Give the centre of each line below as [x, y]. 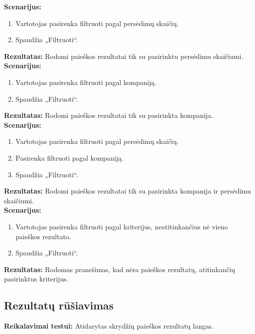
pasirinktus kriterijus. [36, 279]
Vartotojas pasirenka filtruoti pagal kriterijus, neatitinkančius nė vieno [122, 226]
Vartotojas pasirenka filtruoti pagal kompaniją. [86, 82]
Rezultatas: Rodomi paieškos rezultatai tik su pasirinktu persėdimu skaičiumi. [124, 56]
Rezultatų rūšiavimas [59, 305]
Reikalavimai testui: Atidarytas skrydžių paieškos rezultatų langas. [109, 326]
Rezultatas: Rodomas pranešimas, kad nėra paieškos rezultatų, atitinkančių [120, 269]
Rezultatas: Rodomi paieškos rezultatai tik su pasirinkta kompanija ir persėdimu [127, 191]
